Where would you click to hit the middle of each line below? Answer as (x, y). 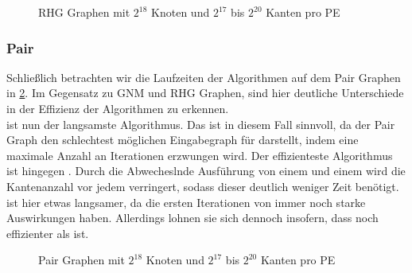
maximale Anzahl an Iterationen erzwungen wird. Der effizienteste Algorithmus (200, 155)
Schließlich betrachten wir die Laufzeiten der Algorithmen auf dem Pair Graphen (204, 77)
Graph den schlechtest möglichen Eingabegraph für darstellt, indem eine (183, 140)
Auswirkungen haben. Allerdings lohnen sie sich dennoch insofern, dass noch (192, 218)
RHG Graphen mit (84, 12)
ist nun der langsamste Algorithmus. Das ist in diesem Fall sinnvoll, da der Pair (201, 124)
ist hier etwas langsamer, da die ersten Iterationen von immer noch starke (186, 202)
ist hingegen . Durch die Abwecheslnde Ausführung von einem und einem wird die (206, 171)
